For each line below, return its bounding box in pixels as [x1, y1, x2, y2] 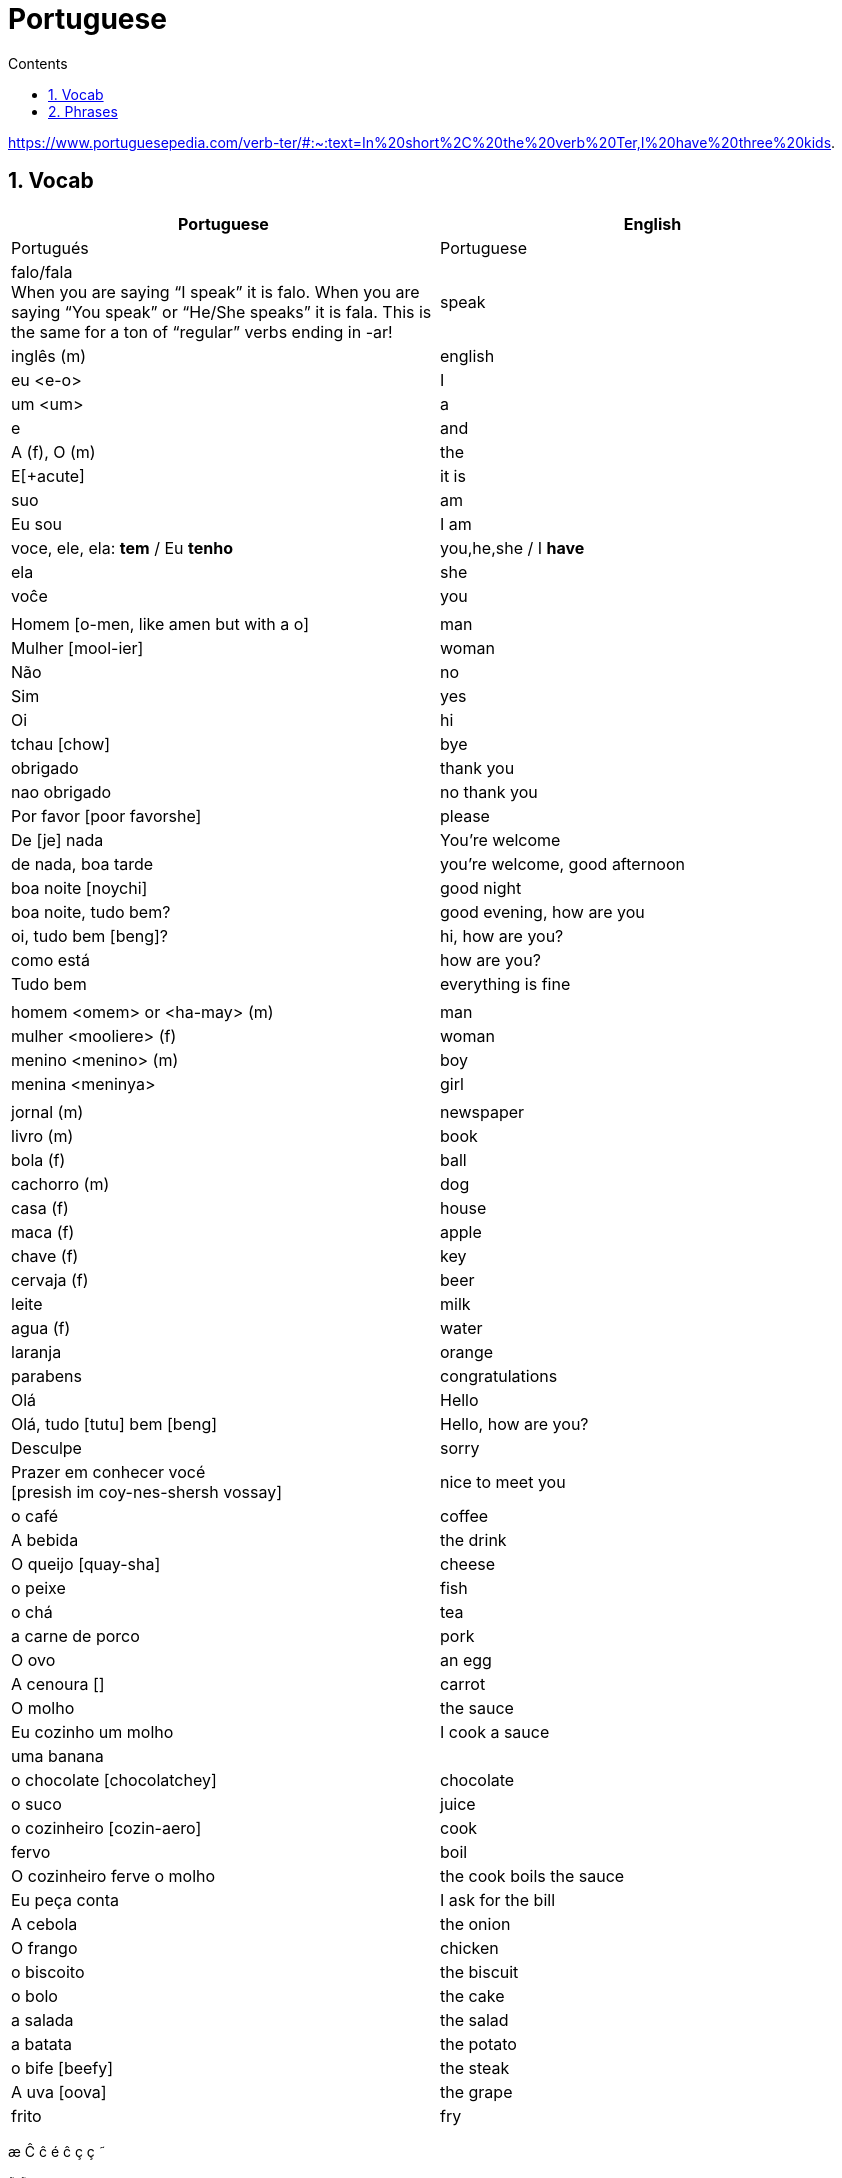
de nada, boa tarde [11, 853, 154, 874]
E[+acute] [11, 465, 85, 486]
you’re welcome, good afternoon [440, 853, 686, 874]
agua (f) [11, 1317, 71, 1338]
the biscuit [440, 1961, 519, 1982]
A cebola [11, 1913, 78, 1934]
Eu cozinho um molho [11, 1721, 174, 1742]
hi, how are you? [440, 925, 564, 946]
